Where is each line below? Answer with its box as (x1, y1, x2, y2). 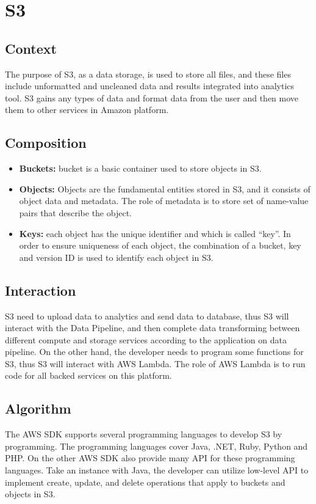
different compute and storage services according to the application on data (5, 333, 287, 346)
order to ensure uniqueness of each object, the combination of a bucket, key (19, 239, 301, 252)
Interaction (5, 280, 76, 299)
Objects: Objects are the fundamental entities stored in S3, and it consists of (19, 182, 311, 195)
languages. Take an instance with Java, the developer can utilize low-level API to (5, 464, 309, 477)
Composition (5, 133, 87, 152)
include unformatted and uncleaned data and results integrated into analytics (5, 79, 295, 92)
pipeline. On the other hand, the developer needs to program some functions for (5, 345, 304, 358)
